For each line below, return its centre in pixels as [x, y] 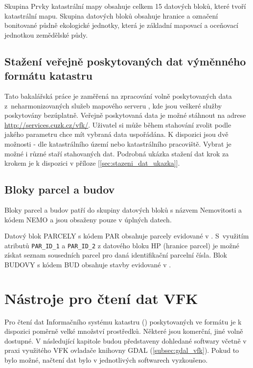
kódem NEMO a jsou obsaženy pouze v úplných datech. [88, 219]
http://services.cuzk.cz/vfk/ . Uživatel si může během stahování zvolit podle [118, 124]
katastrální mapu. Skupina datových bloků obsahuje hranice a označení [111, 15]
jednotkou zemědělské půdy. [46, 34]
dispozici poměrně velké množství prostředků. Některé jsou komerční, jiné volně [124, 331]
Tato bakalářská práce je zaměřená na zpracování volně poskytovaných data [118, 96]
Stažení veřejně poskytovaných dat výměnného [125, 61]
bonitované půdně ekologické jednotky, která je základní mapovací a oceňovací [121, 25]
